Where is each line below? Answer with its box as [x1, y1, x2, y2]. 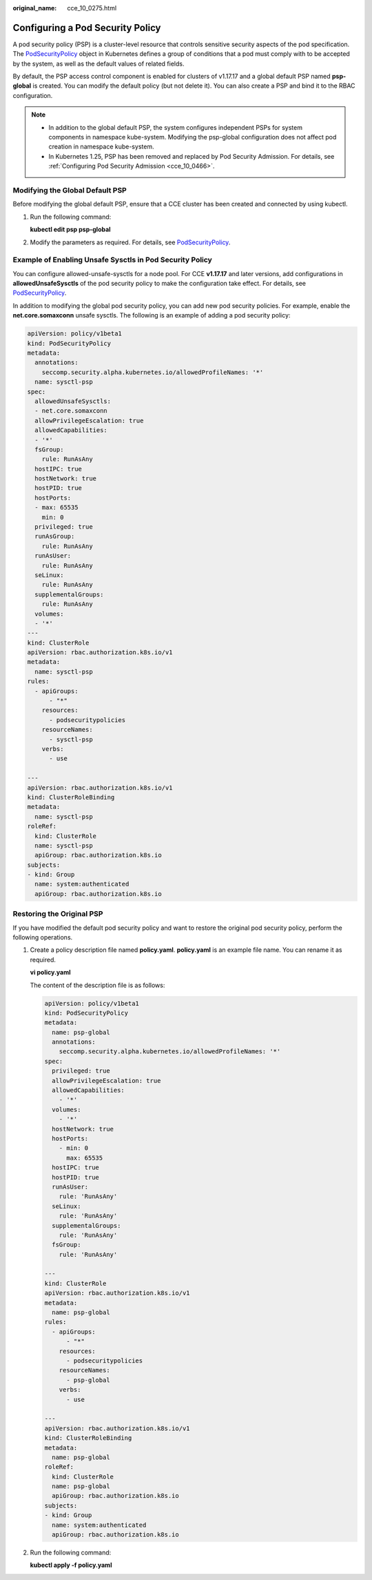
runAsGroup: [34, 532, 75, 540]
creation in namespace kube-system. [48, 142, 154, 151]
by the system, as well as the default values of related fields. [12, 59, 185, 68]
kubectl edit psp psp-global [30, 225, 111, 234]
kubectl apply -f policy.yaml [30, 1561, 112, 1570]
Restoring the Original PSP [12, 909, 103, 919]
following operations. [12, 933, 73, 942]
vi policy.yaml [30, 968, 72, 977]
